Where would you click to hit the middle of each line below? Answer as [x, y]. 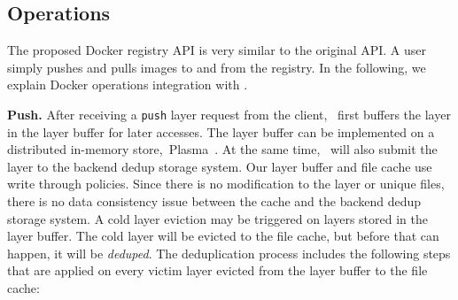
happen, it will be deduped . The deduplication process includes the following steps [229, 253]
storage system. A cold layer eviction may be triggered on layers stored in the [218, 218]
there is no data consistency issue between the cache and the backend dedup [214, 201]
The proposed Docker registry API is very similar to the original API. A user [217, 50]
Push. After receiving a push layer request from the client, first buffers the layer [229, 114]
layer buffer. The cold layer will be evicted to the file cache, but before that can [223, 236]
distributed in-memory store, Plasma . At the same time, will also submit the [222, 149]
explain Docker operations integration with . [128, 85]
